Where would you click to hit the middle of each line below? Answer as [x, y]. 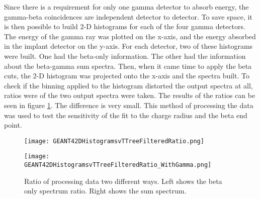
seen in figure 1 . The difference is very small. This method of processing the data [129, 105]
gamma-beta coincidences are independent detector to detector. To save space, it [128, 16]
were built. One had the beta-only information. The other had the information [125, 56]
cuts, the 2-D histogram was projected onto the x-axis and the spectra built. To [127, 76]
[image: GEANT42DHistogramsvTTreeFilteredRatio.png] [114, 141]
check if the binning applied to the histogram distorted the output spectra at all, [128, 85]
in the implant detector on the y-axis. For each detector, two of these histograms [128, 46]
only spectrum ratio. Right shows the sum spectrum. [105, 191]
